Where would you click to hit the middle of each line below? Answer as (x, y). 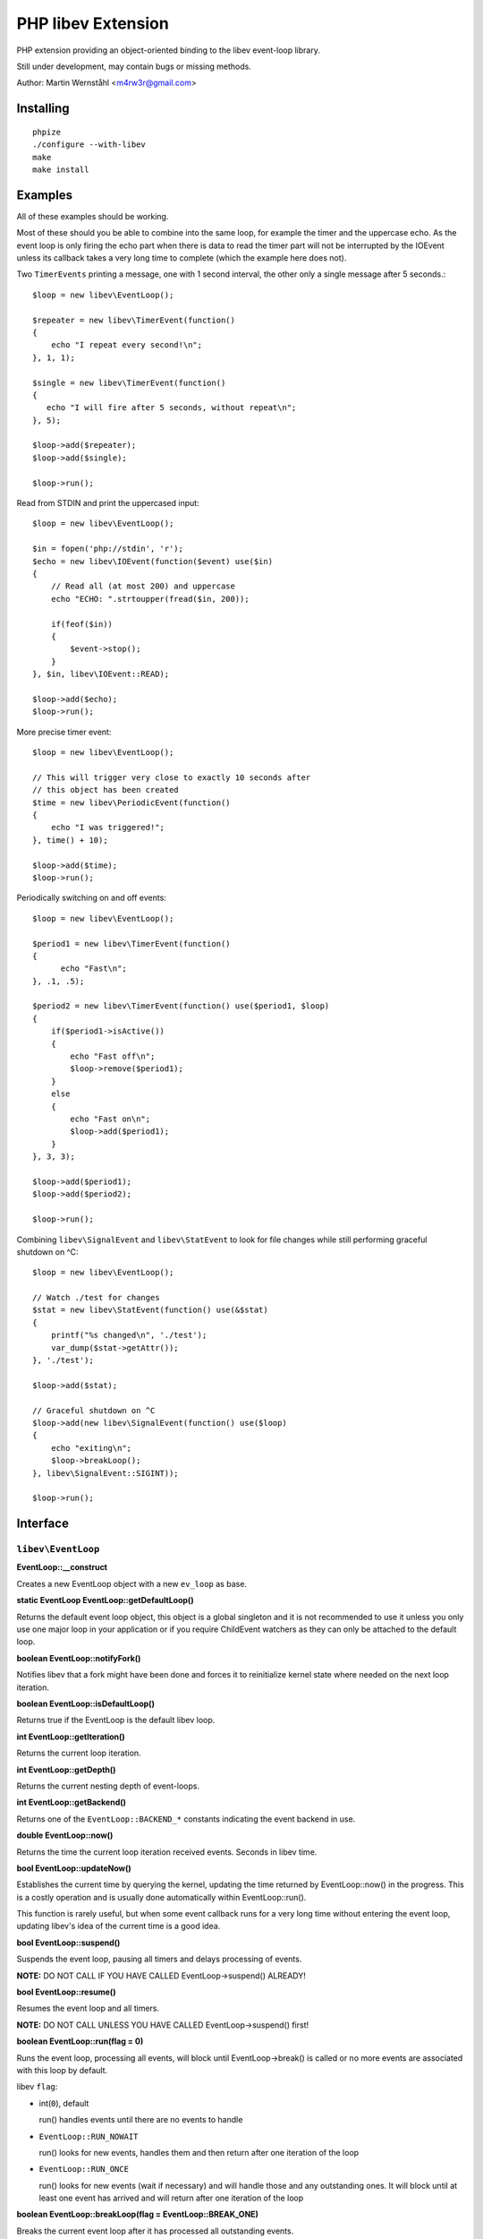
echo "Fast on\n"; (110, 1119)
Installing (43, 109)
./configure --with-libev (89, 145)
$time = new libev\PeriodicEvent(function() (132, 802)
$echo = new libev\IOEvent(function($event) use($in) (153, 561)
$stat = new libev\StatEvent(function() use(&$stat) (150, 1310)
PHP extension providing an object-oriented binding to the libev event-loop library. (169, 50)
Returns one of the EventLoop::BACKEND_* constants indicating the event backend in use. (186, 1819)
